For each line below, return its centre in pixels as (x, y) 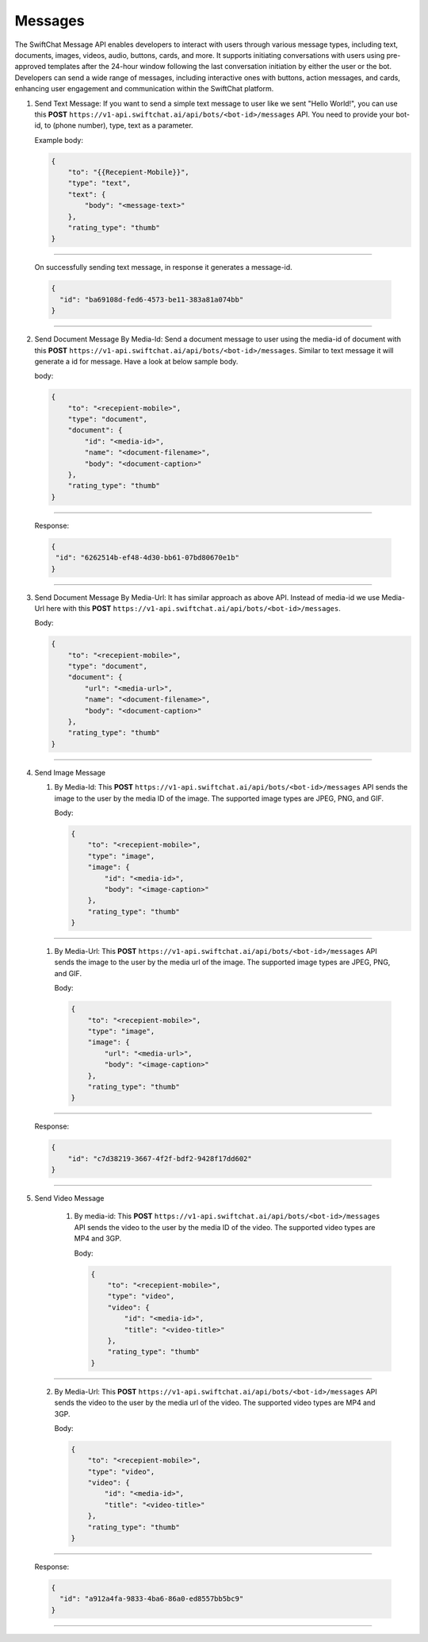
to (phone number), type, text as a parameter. (118, 125)
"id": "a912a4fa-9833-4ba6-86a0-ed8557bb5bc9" (152, 1599)
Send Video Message (69, 1198)
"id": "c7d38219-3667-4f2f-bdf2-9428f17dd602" (160, 1158)
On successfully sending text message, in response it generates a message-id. (163, 267)
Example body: (59, 140)
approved (31, 67)
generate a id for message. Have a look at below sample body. (136, 361)
